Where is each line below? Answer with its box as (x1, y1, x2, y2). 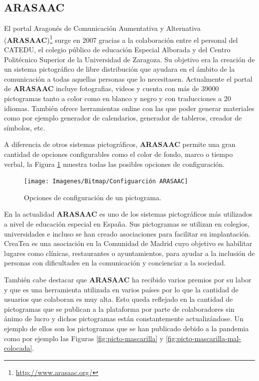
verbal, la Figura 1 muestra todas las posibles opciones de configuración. (4, 158, 225, 169)
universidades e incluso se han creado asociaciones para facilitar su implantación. (4, 228, 251, 239)
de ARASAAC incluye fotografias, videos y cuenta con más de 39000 (4, 83, 219, 94)
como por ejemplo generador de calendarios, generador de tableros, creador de (4, 113, 242, 123)
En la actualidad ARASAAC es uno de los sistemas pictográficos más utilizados (4, 209, 253, 219)
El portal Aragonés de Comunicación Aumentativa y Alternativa (4, 23, 201, 33)
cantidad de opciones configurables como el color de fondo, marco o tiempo (4, 148, 233, 159)
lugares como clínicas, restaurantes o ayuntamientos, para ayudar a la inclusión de (4, 248, 255, 258)
